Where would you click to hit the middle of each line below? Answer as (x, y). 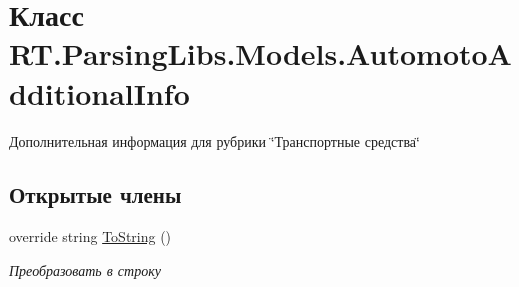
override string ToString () (90, 236)
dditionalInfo (99, 92)
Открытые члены (95, 194)
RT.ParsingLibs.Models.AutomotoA (260, 53)
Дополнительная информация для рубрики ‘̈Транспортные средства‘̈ (214, 140)
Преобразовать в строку (85, 269)
